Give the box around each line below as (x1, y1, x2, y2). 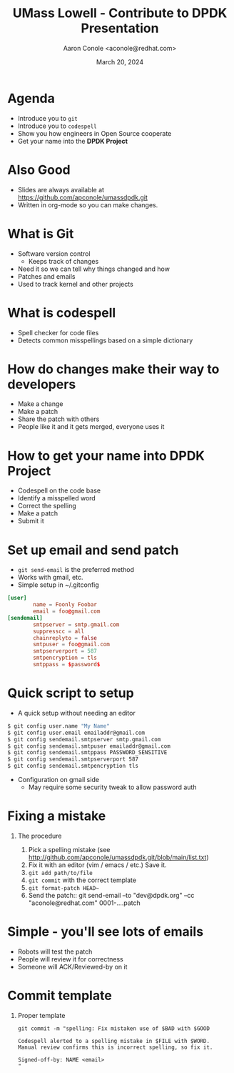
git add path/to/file (28, 869, 93, 876)
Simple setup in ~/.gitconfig (17, 580, 100, 589)
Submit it (17, 517, 44, 525)
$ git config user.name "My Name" (7, 722, 111, 730)
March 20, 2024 (96, 57, 144, 66)
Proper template (17, 1011, 66, 1019)
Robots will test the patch (17, 947, 93, 956)
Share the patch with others (17, 415, 100, 423)
